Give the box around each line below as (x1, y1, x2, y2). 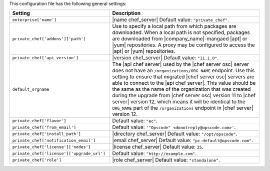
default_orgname (12, 86, 49, 92)
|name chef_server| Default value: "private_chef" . (112, 16, 229, 23)
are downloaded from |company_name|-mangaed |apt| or (112, 35, 247, 42)
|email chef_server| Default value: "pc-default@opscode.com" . (112, 137, 253, 144)
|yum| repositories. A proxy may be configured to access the (112, 41, 255, 48)
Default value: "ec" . (112, 117, 157, 124)
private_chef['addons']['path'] (12, 36, 86, 41)
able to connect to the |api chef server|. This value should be (112, 80, 256, 87)
